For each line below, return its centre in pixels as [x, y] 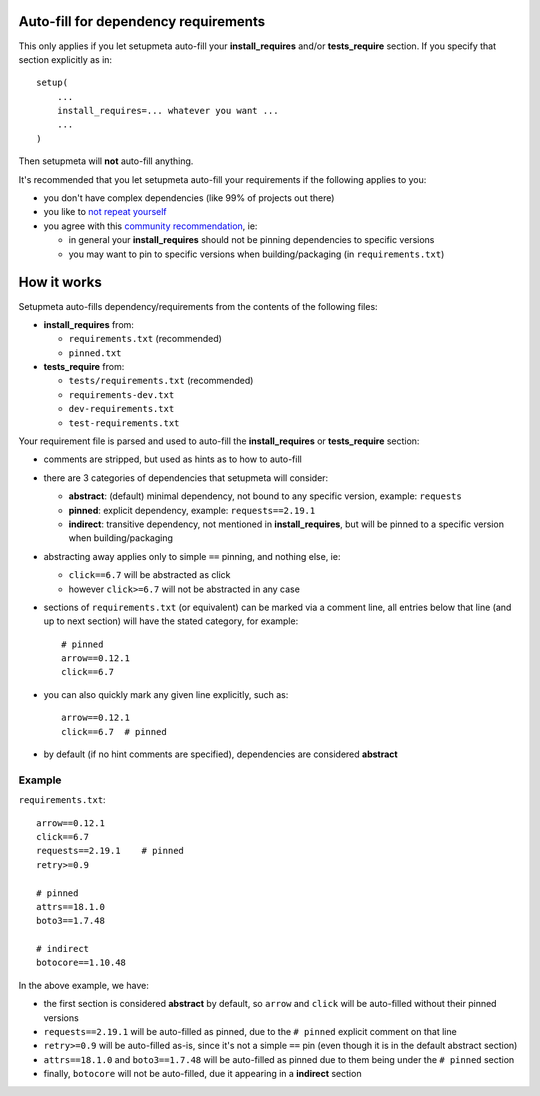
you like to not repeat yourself [105, 212]
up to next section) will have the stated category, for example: [171, 621]
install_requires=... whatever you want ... [167, 111]
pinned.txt [95, 353]
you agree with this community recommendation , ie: [150, 226]
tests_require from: [84, 367]
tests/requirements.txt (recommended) [161, 381]
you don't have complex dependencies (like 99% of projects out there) [189, 198]
